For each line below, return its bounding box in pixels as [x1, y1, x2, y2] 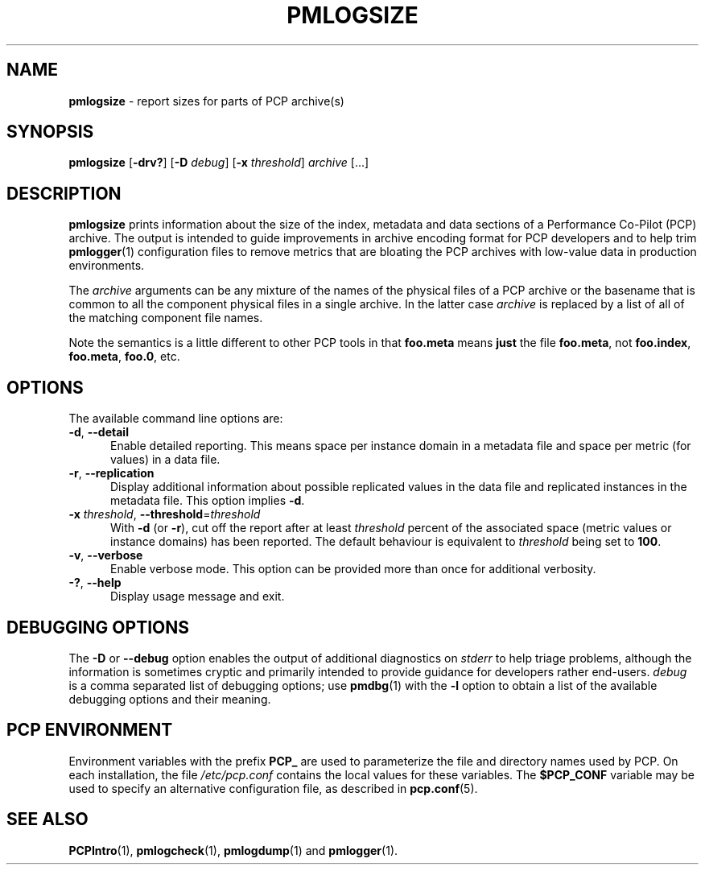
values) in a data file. [110, 452, 221, 467]
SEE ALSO [6, 809, 89, 830]
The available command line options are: [68, 411, 283, 426]
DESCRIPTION [6, 183, 122, 204]
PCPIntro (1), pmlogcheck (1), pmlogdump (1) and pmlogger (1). [68, 843, 398, 857]
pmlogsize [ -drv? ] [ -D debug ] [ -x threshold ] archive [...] [68, 155, 369, 170]
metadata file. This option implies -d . [110, 493, 305, 508]
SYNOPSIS [6, 122, 94, 142]
